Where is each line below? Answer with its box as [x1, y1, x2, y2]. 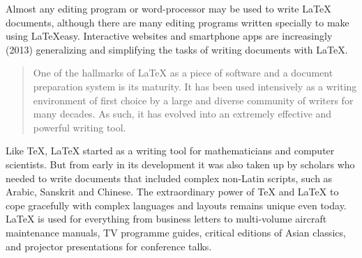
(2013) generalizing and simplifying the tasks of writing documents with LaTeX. [6, 42, 348, 56]
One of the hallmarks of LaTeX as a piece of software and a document [33, 65, 333, 80]
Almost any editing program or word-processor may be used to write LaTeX [6, 1, 331, 15]
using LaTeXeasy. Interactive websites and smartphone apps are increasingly [6, 29, 333, 43]
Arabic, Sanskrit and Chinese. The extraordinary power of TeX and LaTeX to [6, 184, 339, 199]
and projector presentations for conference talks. [6, 239, 212, 253]
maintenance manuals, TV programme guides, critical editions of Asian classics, [6, 225, 346, 239]
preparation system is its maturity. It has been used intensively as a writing [33, 79, 357, 93]
